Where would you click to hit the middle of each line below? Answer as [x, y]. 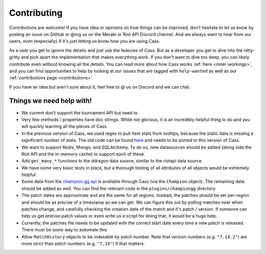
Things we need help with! [50, 101]
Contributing [36, 13]
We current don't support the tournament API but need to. [80, 113]
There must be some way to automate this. [65, 230]
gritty [15, 57]
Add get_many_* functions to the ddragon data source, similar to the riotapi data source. [112, 161]
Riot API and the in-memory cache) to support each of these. [83, 154]
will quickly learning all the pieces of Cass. [65, 127]
